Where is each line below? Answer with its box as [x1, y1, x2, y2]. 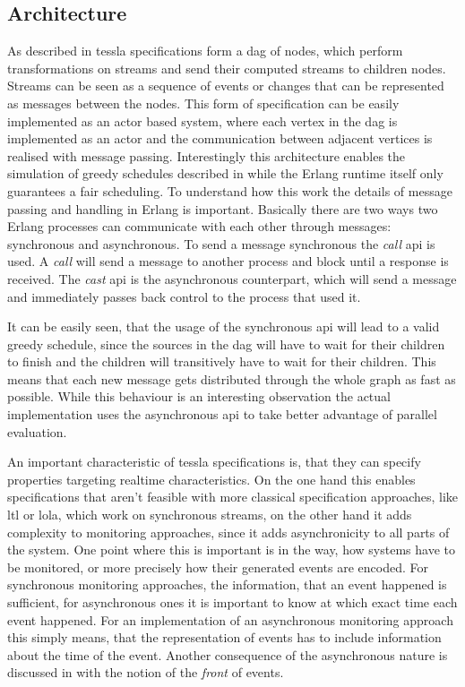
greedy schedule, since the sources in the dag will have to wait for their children [7, 334, 445, 353]
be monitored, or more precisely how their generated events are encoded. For [7, 557, 429, 576]
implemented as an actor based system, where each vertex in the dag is [7, 111, 398, 130]
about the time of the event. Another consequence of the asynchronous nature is [7, 645, 448, 664]
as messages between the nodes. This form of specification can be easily [7, 93, 400, 112]
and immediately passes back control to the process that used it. [7, 287, 361, 305]
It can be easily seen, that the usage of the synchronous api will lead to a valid [7, 317, 440, 336]
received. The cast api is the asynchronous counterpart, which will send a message [7, 269, 457, 288]
